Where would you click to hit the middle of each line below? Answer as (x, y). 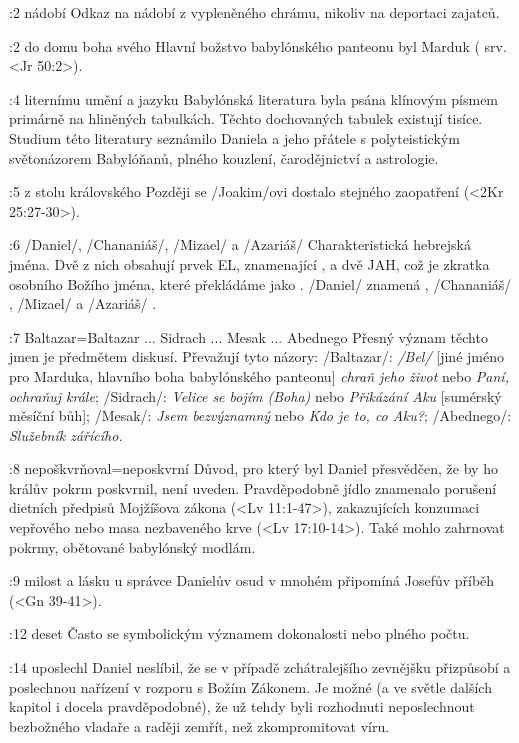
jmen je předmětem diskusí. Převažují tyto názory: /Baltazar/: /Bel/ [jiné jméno (256, 356)
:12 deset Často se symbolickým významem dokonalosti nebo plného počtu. (239, 633)
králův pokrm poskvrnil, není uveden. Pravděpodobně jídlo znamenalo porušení (253, 487)
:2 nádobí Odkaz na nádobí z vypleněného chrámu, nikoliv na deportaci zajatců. (254, 12)
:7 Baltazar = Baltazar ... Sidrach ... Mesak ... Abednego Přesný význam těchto (248, 336)
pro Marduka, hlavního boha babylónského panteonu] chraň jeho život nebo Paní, (259, 375)
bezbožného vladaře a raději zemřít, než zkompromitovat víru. (199, 725)
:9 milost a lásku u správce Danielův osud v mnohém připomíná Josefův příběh (252, 580)
